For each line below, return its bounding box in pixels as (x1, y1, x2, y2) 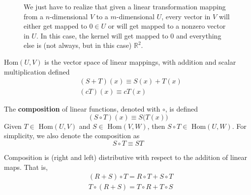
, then (147, 120, 165, 131)
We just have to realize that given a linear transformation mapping (24, 1, 226, 11)
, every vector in (161, 11, 211, 21)
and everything (176, 30, 221, 40)
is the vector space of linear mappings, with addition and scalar (44, 56, 236, 67)
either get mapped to (24, 21, 87, 31)
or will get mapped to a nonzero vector (108, 21, 226, 31)
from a (24, 11, 44, 21)
